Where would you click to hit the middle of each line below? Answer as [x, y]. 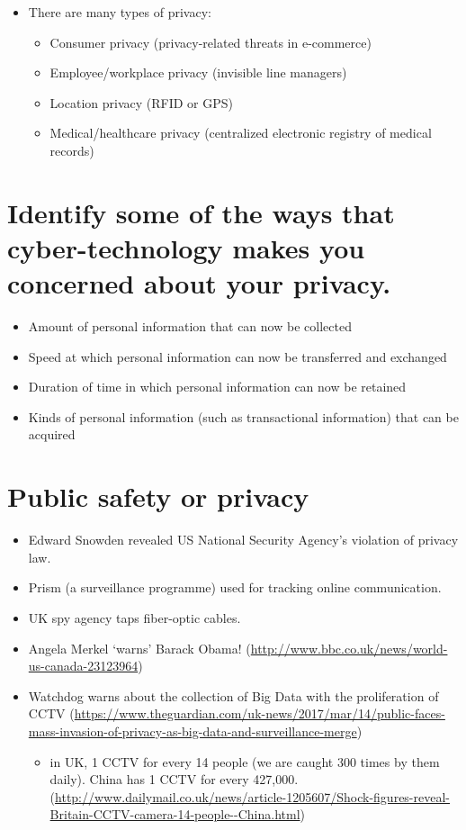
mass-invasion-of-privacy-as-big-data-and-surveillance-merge [193, 731]
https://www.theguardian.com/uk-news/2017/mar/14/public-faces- [260, 713]
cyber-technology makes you [186, 247]
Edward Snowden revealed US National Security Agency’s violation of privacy [243, 540]
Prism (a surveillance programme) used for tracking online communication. [235, 587]
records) [72, 150]
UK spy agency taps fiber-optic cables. [134, 617]
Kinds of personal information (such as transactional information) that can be [243, 416]
